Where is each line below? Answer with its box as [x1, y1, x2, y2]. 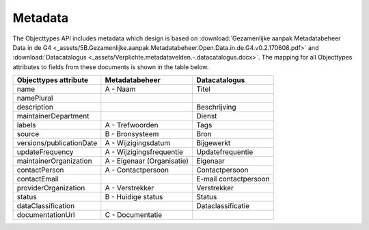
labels [16, 120, 37, 130]
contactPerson [16, 165, 64, 175]
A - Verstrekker [105, 183, 154, 193]
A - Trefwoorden [105, 120, 159, 130]
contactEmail [16, 175, 59, 184]
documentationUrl [16, 210, 75, 220]
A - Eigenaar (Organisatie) [105, 156, 189, 166]
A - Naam [105, 84, 136, 94]
